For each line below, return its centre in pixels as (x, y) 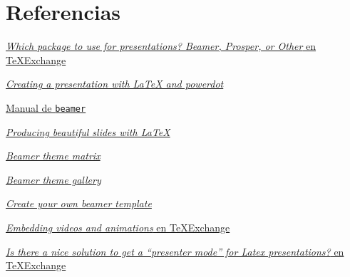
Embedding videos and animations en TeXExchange (118, 227)
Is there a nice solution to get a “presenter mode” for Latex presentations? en (175, 251)
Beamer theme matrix (53, 156)
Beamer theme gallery (53, 179)
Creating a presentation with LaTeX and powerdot (115, 84)
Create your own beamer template (79, 203)
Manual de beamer (46, 107)
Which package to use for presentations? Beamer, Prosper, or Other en (161, 46)
